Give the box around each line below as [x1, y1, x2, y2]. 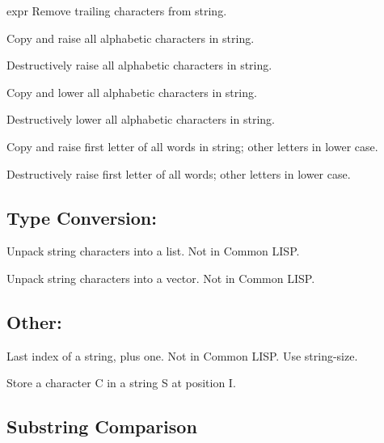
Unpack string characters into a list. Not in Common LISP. [6, 243, 300, 259]
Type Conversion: [6, 205, 157, 230]
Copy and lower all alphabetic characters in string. [6, 83, 257, 100]
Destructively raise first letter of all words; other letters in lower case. [6, 165, 351, 182]
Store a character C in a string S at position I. [6, 374, 236, 391]
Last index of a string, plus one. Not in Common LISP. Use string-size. [6, 347, 358, 364]
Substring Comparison [6, 414, 197, 439]
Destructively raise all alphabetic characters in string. [6, 57, 272, 74]
